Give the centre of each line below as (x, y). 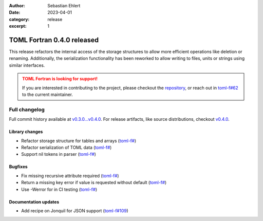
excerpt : (18, 26)
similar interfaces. (27, 65)
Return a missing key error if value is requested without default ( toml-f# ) (94, 183)
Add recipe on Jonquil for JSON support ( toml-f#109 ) (75, 211)
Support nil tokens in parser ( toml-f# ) (59, 154)
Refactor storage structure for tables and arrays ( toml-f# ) (79, 141)
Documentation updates (34, 202)
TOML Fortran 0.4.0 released (54, 40)
